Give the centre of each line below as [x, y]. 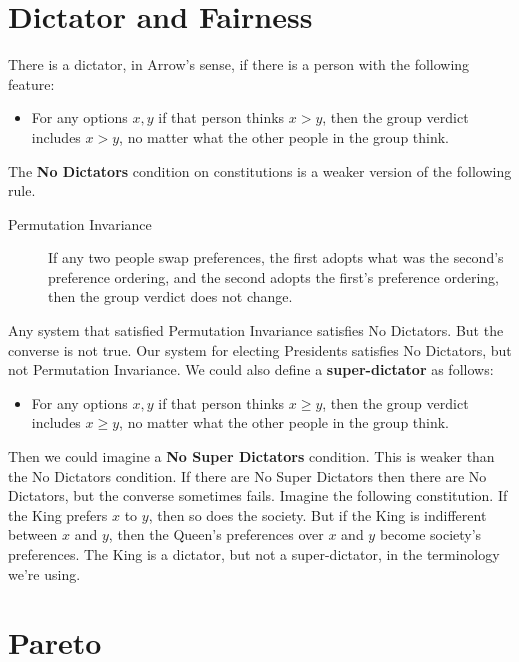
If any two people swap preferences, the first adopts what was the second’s [276, 257]
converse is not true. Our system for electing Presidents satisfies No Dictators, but [260, 349]
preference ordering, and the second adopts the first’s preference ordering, [274, 276]
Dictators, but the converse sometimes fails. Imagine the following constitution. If [258, 495]
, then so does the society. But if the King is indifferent [317, 514]
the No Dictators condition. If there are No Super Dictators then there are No [247, 475]
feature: [31, 83]
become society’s [430, 534]
